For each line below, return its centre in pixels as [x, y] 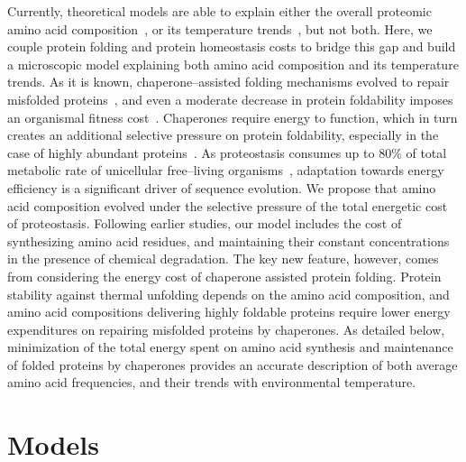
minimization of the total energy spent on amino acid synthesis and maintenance [230, 347]
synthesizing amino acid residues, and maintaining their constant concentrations [228, 240]
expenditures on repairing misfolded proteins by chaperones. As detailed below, [226, 329]
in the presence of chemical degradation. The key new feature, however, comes [223, 259]
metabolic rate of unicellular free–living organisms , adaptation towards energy [226, 170]
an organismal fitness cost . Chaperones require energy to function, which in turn [233, 117]
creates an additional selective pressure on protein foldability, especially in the [223, 135]
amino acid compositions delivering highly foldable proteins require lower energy [229, 312]
